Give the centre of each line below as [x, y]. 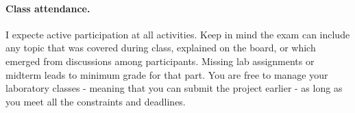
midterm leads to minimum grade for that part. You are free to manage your [167, 74]
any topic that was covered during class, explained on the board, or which [161, 48]
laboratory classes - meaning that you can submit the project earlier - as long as [174, 88]
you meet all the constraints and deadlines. [96, 101]
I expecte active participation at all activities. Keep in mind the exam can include [178, 34]
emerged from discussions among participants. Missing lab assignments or [160, 61]
